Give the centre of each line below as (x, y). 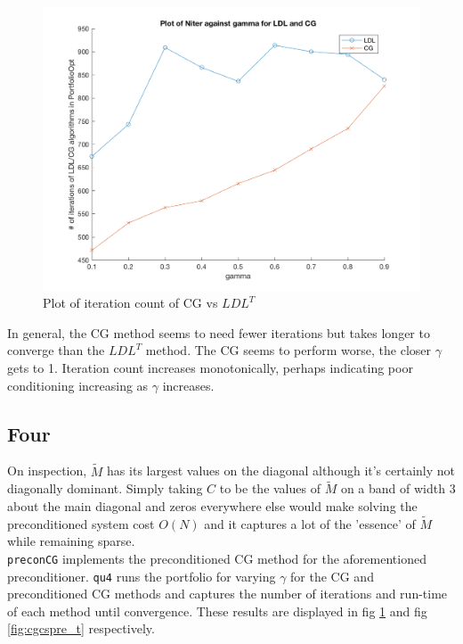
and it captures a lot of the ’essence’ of (310, 523)
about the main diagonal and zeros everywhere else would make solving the (212, 505)
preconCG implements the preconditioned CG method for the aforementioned (217, 558)
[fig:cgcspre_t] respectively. (81, 628)
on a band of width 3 (398, 488)
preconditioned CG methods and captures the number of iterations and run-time (227, 594)
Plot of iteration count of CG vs (130, 303)
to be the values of (270, 488)
